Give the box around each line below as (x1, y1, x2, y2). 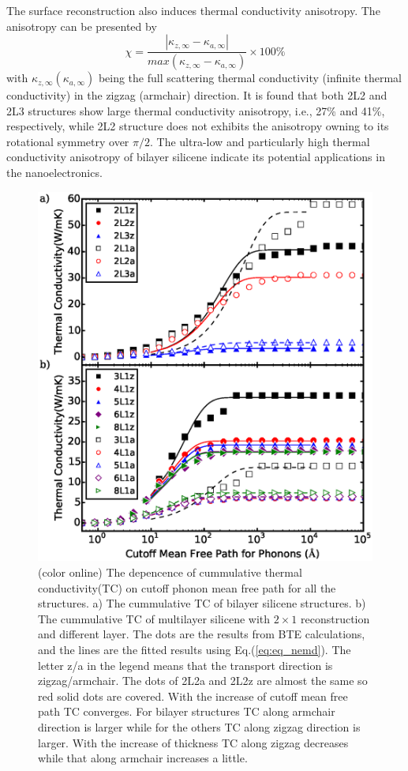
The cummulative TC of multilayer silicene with (38, 610, 271, 626)
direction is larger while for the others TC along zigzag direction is (38, 719, 361, 735)
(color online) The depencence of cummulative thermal (38, 564, 302, 581)
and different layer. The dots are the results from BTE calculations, (38, 626, 365, 642)
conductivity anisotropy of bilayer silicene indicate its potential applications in (6, 149, 385, 165)
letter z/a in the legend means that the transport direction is (38, 656, 333, 673)
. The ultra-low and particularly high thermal (150, 133, 370, 149)
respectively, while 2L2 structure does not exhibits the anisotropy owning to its (6, 118, 389, 134)
